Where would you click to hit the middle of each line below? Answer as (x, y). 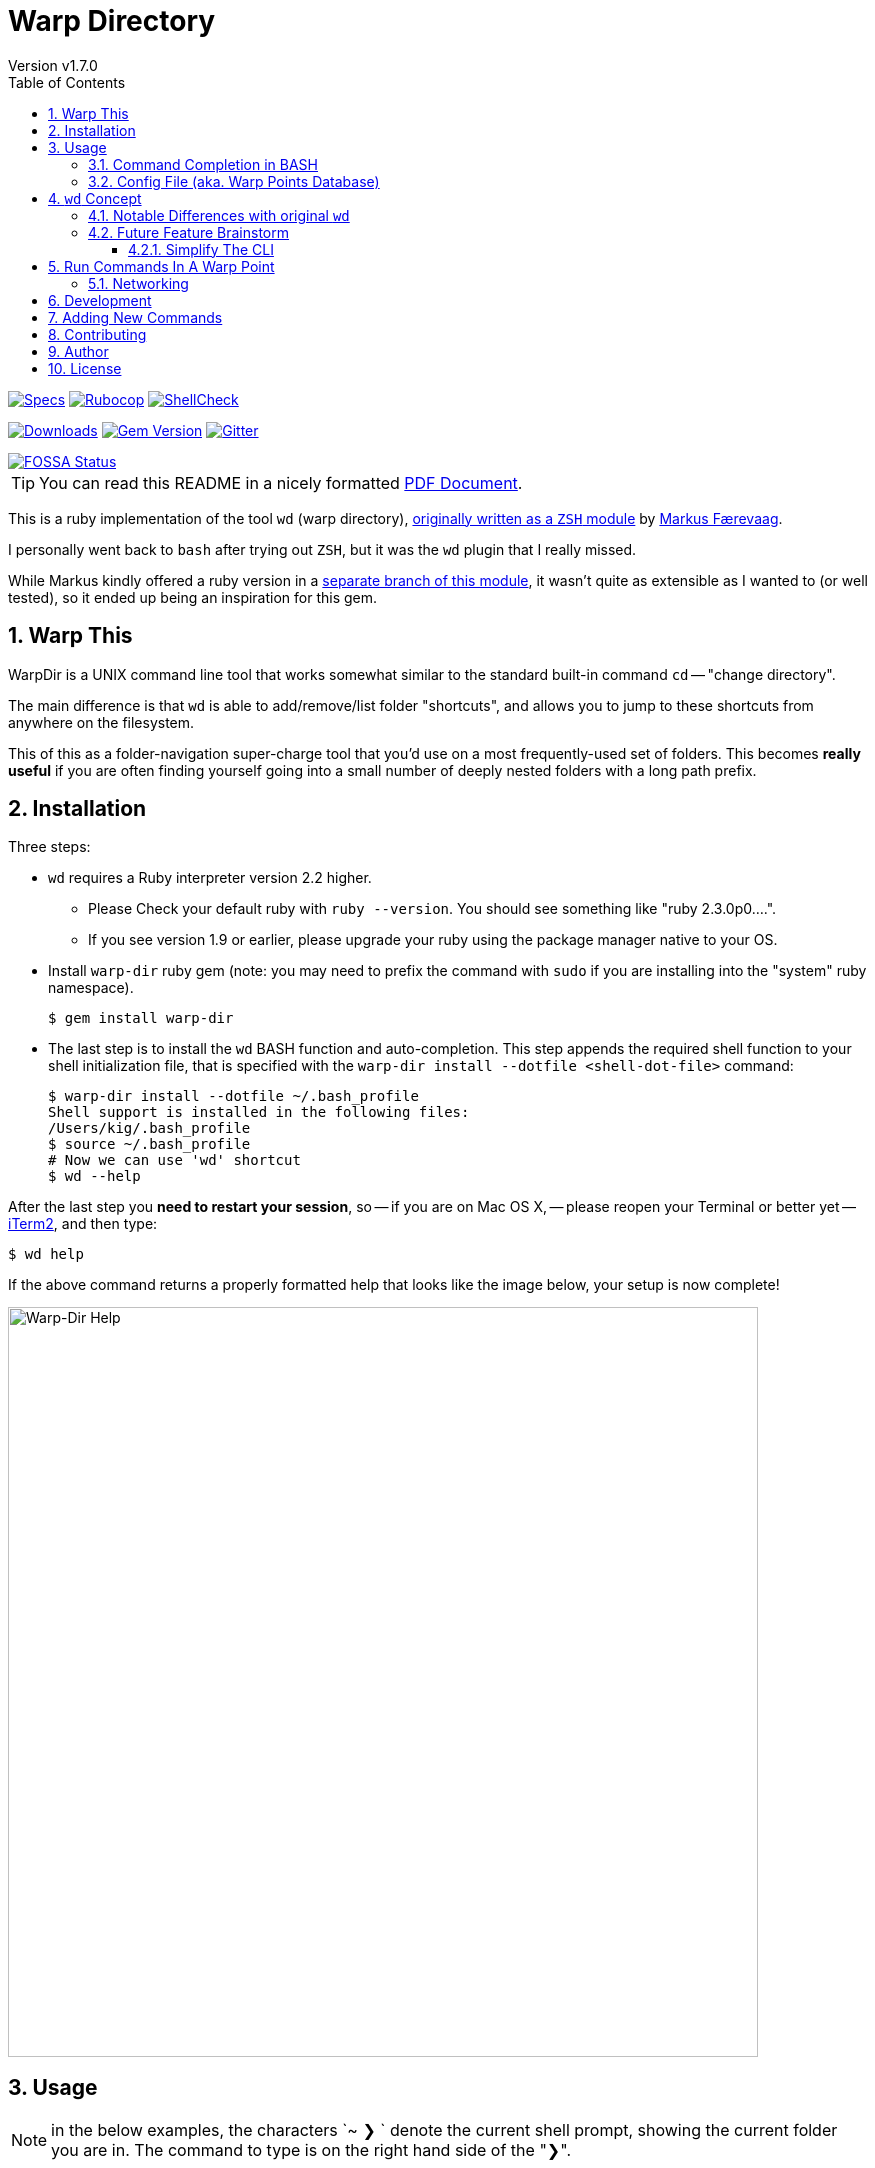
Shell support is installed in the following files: (259, 1112)
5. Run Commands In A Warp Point (161, 266)
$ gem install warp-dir (141, 1018)
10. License (85, 368)
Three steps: (49, 847)
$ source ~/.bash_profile (149, 1144)
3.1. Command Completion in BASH (203, 164)
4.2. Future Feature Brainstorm (188, 232)
